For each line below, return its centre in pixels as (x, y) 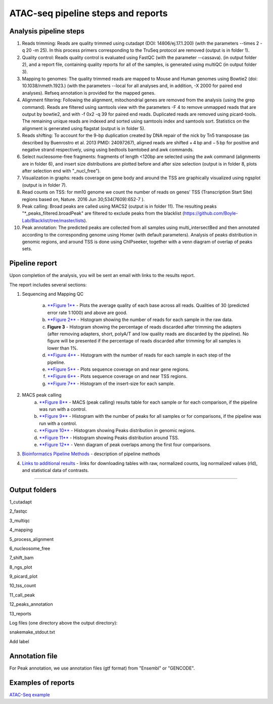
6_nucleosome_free (30, 548)
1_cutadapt (21, 502)
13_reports (20, 613)
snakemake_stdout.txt (32, 632)
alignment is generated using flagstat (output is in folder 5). (84, 128)
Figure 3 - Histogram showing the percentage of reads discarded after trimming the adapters (144, 327)
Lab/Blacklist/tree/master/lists (53, 220)
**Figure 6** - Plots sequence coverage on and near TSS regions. (117, 376)
